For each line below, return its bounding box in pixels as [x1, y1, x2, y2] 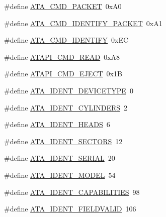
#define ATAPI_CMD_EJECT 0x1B [4, 68, 122, 79]
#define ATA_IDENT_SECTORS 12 [4, 136, 123, 146]
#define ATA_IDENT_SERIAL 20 [4, 153, 115, 163]
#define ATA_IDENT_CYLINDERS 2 [4, 102, 128, 113]
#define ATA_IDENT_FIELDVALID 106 [4, 203, 136, 214]
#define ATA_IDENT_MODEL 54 [4, 169, 116, 180]
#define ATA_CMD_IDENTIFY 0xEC [4, 35, 129, 45]
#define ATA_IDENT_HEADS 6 [4, 119, 110, 130]
